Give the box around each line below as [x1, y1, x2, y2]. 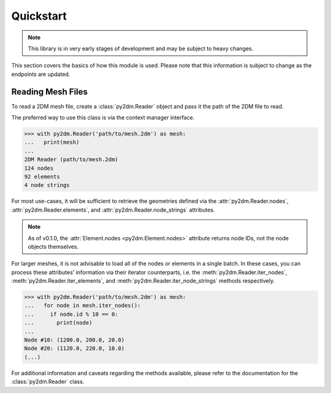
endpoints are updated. [11, 71, 70, 78]
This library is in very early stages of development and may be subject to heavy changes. [28, 45, 254, 52]
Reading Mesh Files [11, 86, 88, 97]
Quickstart [11, 9, 67, 23]
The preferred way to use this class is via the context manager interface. [11, 114, 195, 121]
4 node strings [24, 181, 70, 189]
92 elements [24, 173, 61, 180]
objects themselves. [28, 243, 79, 250]
